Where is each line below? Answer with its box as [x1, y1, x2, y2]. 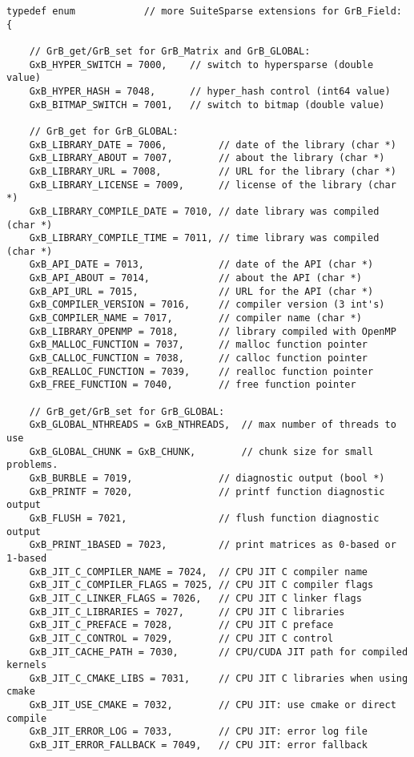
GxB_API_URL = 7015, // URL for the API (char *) [29, 285, 374, 297]
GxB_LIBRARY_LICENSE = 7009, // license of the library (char [29, 179, 396, 191]
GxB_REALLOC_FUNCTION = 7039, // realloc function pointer [29, 365, 374, 377]
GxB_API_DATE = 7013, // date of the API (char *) [29, 259, 374, 271]
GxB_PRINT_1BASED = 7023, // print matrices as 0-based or [29, 539, 396, 551]
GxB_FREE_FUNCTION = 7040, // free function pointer [29, 379, 356, 391]
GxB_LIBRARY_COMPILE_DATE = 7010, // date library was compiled [29, 205, 380, 217]
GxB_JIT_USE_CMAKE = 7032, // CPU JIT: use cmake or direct [29, 699, 396, 711]
